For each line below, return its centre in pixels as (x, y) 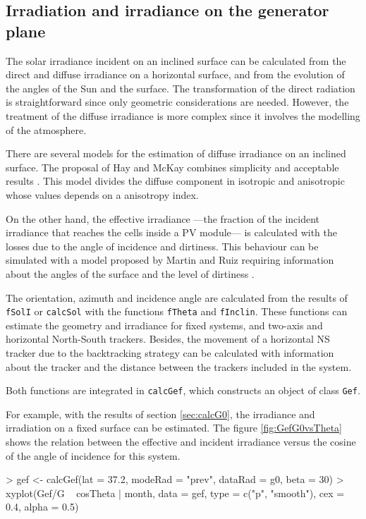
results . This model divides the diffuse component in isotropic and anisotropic (175, 181)
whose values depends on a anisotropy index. (102, 194)
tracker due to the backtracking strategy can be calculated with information (170, 352)
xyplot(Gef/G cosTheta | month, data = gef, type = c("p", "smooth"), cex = (175, 493)
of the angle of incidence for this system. (93, 455)
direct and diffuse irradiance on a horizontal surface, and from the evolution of (175, 74)
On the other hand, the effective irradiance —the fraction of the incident (163, 218)
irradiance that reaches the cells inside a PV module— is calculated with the (171, 232)
